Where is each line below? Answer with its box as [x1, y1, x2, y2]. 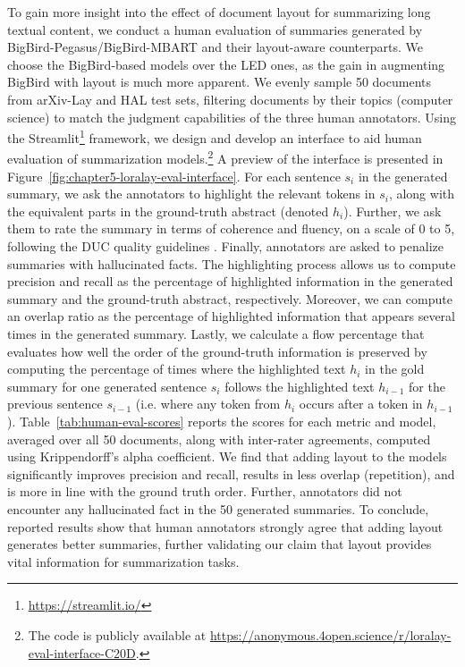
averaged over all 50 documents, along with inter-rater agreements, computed [7, 429, 431, 448]
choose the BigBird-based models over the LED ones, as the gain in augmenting [7, 55, 445, 73]
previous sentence [7, 394, 103, 413]
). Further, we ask [343, 201, 442, 220]
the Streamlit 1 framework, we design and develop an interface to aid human [7, 126, 422, 147]
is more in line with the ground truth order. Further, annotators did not [7, 482, 402, 501]
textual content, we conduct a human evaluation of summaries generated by [7, 20, 423, 38]
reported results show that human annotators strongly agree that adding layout [7, 517, 444, 536]
